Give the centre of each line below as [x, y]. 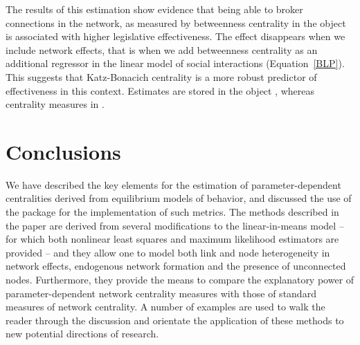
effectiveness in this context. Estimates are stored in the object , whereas [160, 90]
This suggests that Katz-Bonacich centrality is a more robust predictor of [161, 76]
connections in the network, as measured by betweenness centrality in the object [176, 22]
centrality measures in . [55, 104]
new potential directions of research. [82, 334]
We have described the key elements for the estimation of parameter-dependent [173, 184]
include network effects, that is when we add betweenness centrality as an [162, 49]
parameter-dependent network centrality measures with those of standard [161, 293]
